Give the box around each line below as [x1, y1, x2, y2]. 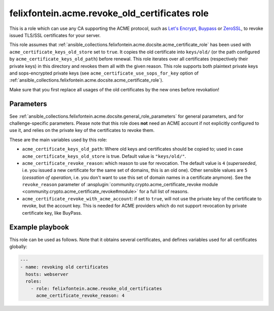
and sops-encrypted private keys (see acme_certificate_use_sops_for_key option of [9, 70, 199, 76]
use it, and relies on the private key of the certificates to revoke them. [9, 127, 155, 133]
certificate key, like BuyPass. [22, 210, 82, 216]
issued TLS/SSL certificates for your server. [9, 32, 101, 38]
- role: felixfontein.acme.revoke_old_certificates [30, 286, 162, 291]
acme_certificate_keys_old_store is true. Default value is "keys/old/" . [22, 153, 186, 159]
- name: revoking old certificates [20, 264, 109, 270]
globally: [9, 244, 27, 250]
